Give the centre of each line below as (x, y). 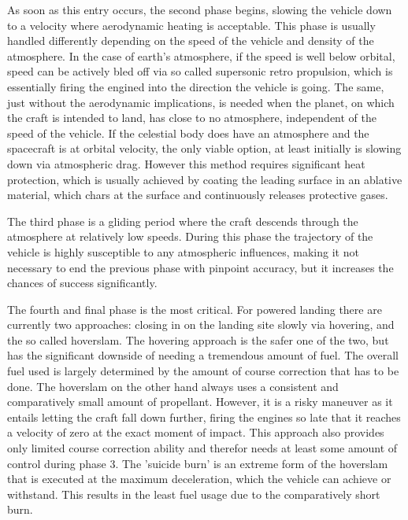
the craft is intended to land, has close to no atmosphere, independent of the (192, 118)
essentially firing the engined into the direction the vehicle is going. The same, (196, 86)
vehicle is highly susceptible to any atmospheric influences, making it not (183, 251)
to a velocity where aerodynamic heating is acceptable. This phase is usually (191, 25)
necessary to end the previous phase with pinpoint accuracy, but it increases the (200, 267)
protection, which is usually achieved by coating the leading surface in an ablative (205, 179)
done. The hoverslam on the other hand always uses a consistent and (173, 386)
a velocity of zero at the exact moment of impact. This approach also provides (196, 432)
